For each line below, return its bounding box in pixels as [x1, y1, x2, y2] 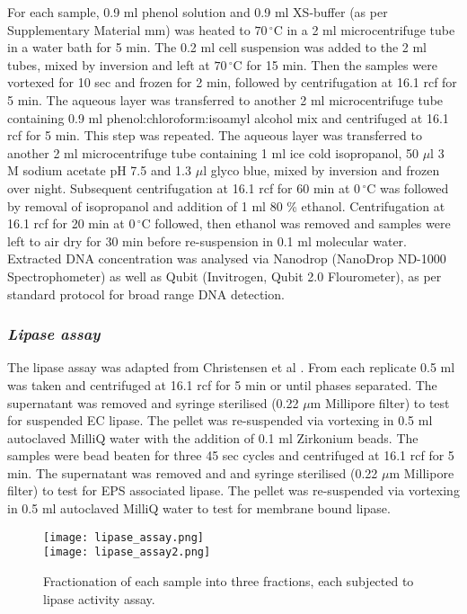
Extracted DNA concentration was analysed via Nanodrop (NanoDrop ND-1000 [7, 249, 446, 268]
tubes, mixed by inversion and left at [7, 55, 210, 74]
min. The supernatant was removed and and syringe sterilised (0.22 [7, 463, 378, 482]
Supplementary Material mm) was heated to [7, 20, 251, 39]
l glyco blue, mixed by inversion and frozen [203, 161, 440, 180]
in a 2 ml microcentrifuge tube [286, 20, 455, 39]
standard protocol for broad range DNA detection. [7, 284, 285, 303]
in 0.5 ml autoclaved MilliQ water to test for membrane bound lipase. [7, 499, 391, 518]
